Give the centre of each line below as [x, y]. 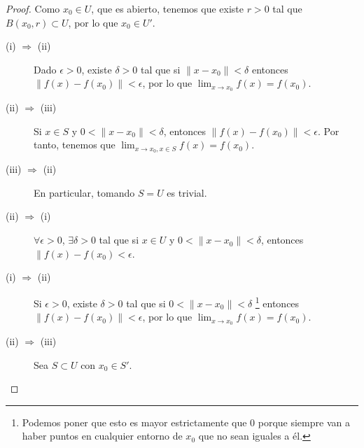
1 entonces [277, 302]
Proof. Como [33, 8]
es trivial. [187, 192]
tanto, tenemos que [75, 145]
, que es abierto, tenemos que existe [167, 8]
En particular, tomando [84, 192]
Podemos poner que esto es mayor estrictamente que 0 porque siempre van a [186, 422]
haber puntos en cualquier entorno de [102, 436]
